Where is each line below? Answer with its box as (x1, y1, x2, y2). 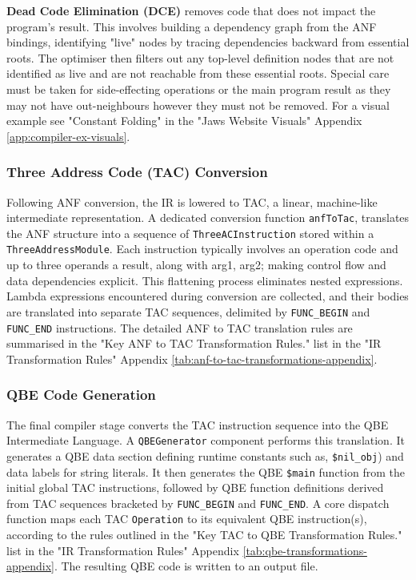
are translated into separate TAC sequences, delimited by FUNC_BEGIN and (6, 303, 370, 320)
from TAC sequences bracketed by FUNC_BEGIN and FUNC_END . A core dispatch (6, 494, 390, 511)
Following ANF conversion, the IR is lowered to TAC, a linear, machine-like (6, 193, 378, 210)
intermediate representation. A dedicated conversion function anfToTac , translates (6, 209, 410, 226)
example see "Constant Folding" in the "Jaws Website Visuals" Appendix (6, 112, 362, 129)
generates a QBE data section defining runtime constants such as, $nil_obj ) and (6, 447, 404, 464)
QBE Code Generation (6, 385, 156, 405)
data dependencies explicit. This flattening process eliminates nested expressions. (6, 272, 403, 288)
